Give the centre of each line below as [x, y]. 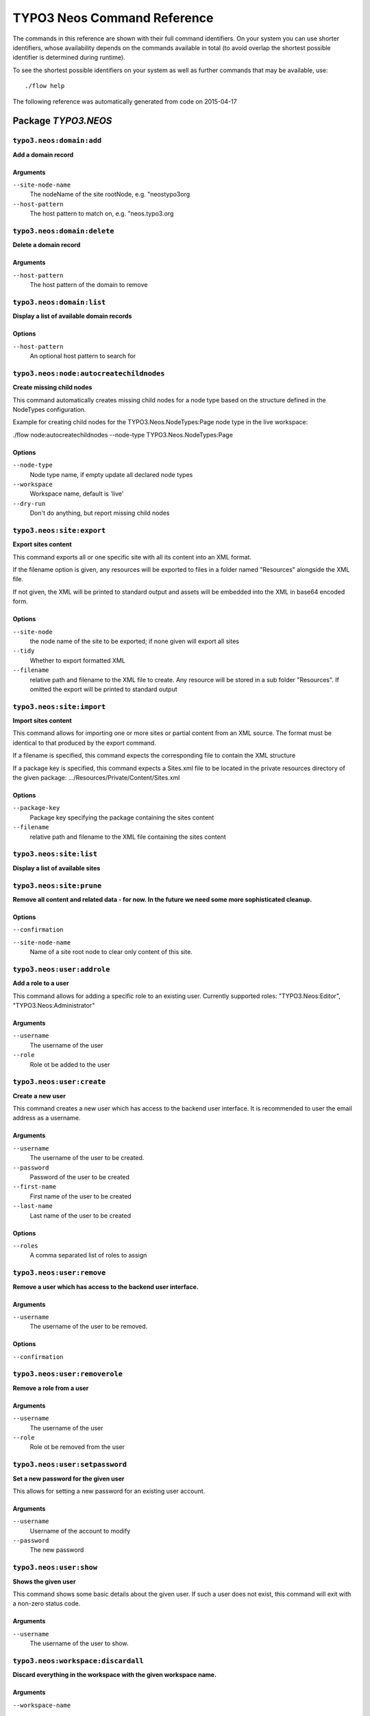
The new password [57, 1550]
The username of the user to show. [79, 1643]
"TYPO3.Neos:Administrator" [54, 1005]
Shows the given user [44, 1581]
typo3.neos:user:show [55, 1567]
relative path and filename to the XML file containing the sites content [128, 837]
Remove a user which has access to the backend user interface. [106, 1286]
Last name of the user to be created [81, 1216]
